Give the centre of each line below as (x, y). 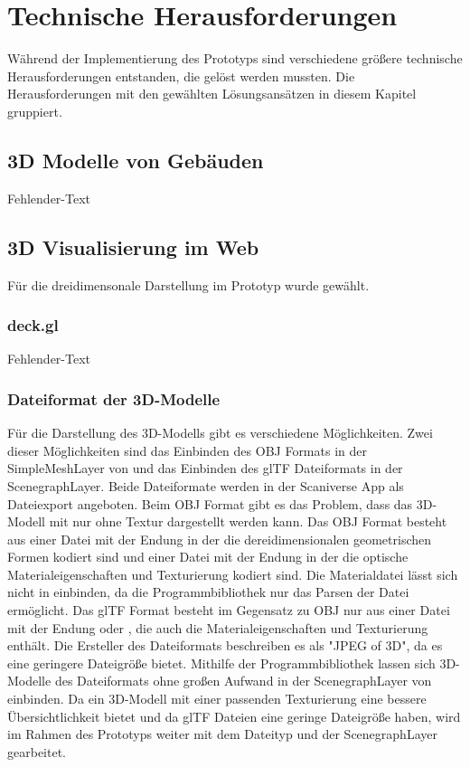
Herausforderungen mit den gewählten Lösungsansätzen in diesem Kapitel (212, 94)
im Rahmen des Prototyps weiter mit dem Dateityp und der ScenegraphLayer (222, 734)
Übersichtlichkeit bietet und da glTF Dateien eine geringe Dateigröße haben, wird (234, 716)
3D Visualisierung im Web (133, 246)
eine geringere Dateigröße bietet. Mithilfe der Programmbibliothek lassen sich (221, 663)
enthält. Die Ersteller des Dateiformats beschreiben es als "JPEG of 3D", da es (225, 645)
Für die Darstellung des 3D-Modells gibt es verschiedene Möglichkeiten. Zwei (220, 433)
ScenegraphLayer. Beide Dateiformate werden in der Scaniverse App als (206, 485)
